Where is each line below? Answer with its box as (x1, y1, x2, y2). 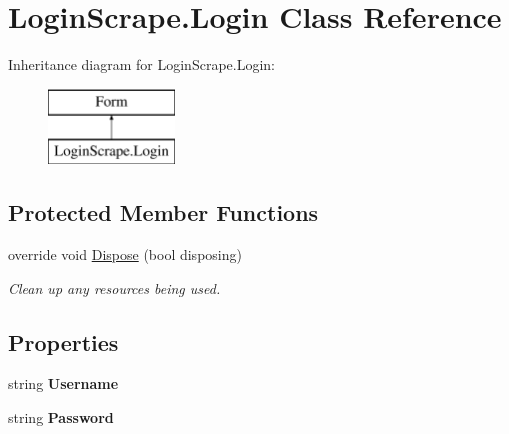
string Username (8, 373, 119, 394)
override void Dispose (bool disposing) (8, 244, 242, 265)
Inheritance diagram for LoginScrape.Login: (8, 54, 275, 75)
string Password (8, 407, 114, 428)
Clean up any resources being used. (8, 277, 221, 298)
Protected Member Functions (8, 197, 319, 228)
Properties (8, 326, 119, 357)
